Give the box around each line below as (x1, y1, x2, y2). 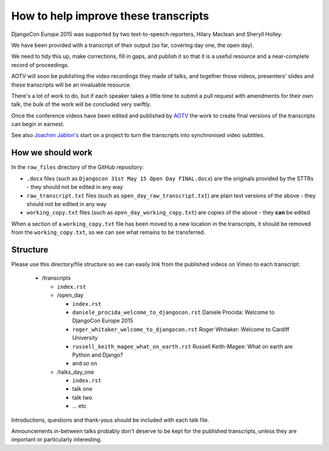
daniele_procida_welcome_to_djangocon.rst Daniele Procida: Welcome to (72, 308, 275, 316)
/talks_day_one (57, 368, 94, 375)
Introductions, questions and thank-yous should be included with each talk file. (11, 416, 210, 424)
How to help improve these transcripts (11, 9, 210, 23)
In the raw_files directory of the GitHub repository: (11, 163, 144, 171)
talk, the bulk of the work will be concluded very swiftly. (11, 101, 152, 108)
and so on (72, 360, 97, 367)
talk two (72, 394, 93, 401)
